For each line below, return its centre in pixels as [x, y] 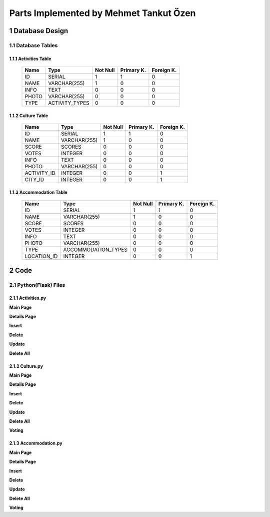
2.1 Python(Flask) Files [37, 285]
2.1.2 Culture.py [26, 366]
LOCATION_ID [41, 256]
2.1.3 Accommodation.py [36, 443]
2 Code [21, 270]
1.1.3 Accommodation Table [38, 192]
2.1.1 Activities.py [28, 298]
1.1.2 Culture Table [29, 116]
